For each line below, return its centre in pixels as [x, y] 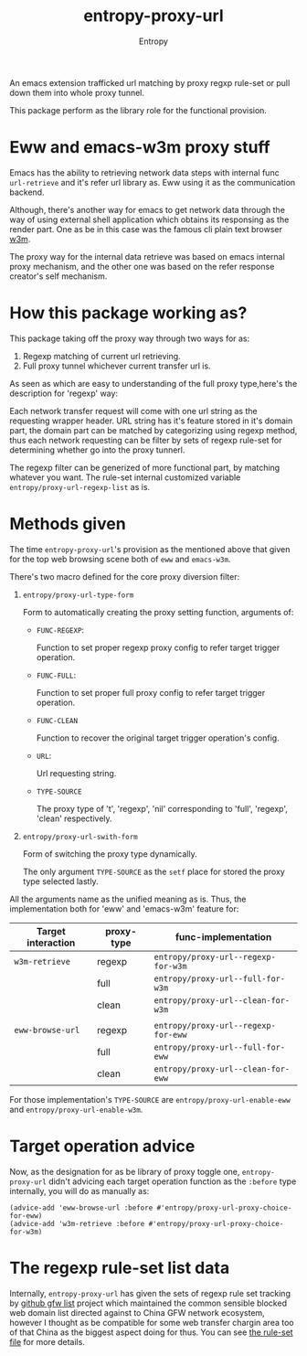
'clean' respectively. [74, 818]
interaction [51, 943]
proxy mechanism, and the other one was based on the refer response [142, 266]
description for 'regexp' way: [64, 393]
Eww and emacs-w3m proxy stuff [140, 148]
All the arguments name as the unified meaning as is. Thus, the [128, 899]
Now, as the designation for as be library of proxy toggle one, [125, 1171]
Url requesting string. [76, 773]
